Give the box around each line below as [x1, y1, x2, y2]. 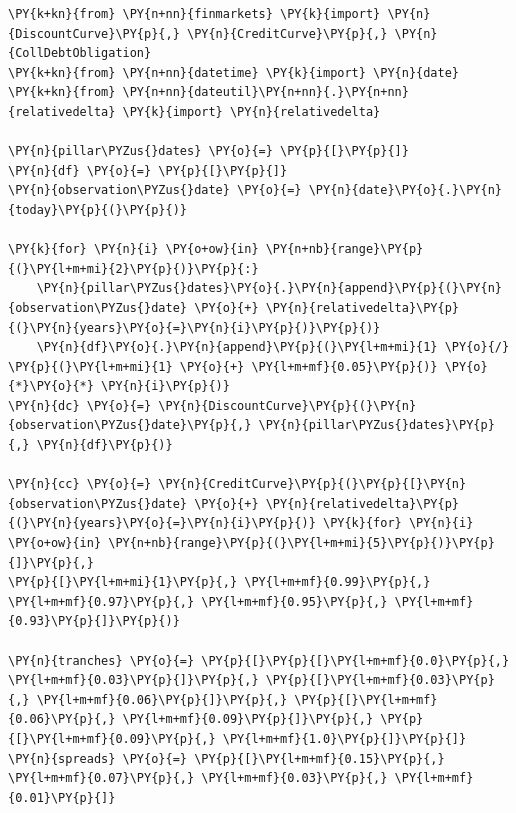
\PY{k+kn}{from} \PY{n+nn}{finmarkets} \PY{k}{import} [8, 7, 381, 21]
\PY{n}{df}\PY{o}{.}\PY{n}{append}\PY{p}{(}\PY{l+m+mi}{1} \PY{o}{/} [36, 340, 510, 355]
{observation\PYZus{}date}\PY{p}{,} [8, 418, 252, 433]
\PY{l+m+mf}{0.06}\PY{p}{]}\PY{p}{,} [36, 692, 288, 707]
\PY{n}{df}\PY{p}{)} [36, 438, 173, 453]
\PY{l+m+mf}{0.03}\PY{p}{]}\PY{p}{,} [8, 673, 259, 688]
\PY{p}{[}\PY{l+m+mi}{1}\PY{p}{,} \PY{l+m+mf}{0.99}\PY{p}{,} [8, 575, 431, 590]
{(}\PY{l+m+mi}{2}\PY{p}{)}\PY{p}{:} [8, 261, 259, 276]
